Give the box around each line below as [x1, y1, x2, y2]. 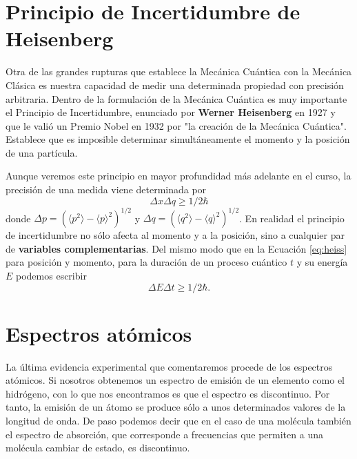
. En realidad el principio [239, 211, 345, 225]
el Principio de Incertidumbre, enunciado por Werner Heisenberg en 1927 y [6, 105, 336, 119]
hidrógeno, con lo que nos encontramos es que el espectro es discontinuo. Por [6, 386, 330, 400]
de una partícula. [6, 145, 78, 159]
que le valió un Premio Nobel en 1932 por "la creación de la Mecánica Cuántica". [6, 118, 347, 133]
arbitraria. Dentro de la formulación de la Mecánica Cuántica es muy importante [6, 91, 347, 106]
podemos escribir [16, 268, 87, 282]
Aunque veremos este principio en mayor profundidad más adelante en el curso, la [6, 168, 351, 183]
